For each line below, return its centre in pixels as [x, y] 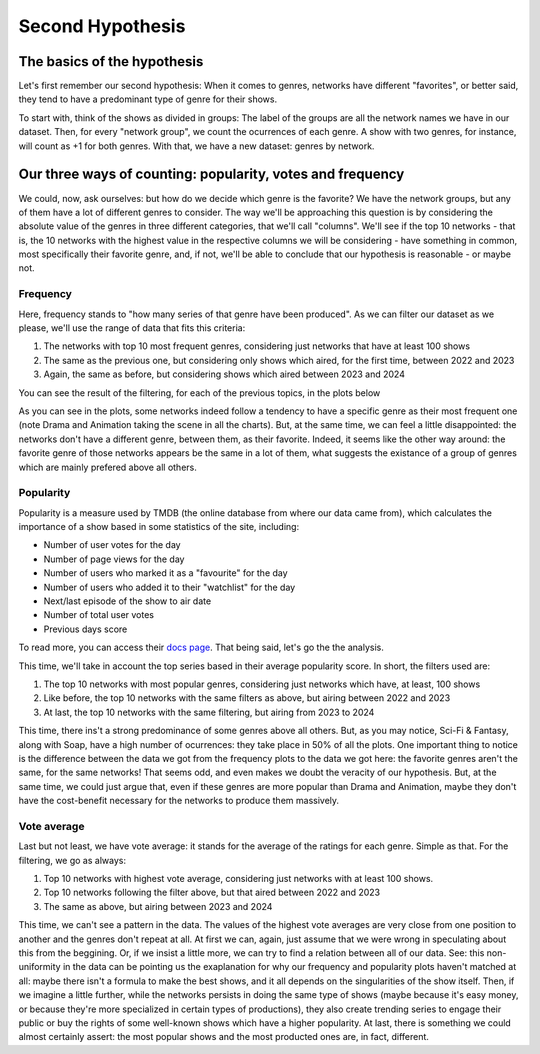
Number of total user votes [99, 615]
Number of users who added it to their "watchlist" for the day [169, 587]
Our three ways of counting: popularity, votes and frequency [211, 174]
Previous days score [85, 629]
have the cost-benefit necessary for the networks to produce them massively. [179, 801]
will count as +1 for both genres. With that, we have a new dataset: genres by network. [196, 146]
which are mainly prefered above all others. [107, 467]
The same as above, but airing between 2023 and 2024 [158, 906]
